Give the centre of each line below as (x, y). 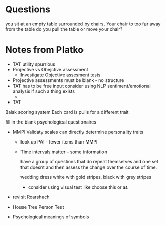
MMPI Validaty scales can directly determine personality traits (78, 132)
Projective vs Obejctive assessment (50, 69)
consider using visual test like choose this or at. (78, 187)
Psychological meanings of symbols (51, 217)
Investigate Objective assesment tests (60, 75)
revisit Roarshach (31, 197)
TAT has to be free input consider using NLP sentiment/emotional (81, 86)
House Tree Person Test (38, 207)
